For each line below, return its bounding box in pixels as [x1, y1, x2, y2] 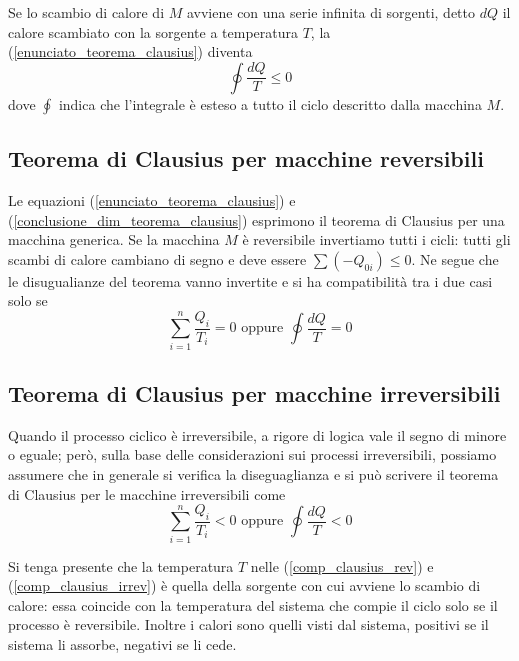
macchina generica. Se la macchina [8, 229, 220, 250]
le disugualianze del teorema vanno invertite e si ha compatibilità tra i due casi [8, 270, 493, 291]
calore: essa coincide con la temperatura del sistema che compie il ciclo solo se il [8, 594, 498, 615]
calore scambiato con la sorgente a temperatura [8, 21, 298, 42]
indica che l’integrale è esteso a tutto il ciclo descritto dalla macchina [58, 93, 482, 114]
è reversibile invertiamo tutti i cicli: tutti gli [242, 229, 511, 250]
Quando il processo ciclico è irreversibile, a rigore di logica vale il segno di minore [8, 424, 507, 445]
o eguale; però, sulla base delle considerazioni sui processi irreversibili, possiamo [8, 444, 497, 465]
